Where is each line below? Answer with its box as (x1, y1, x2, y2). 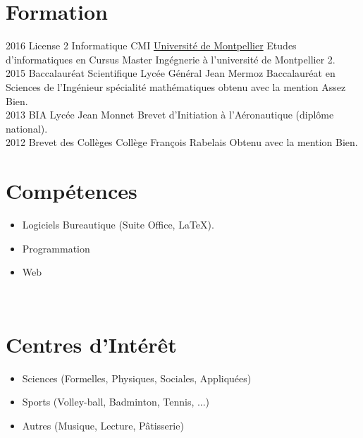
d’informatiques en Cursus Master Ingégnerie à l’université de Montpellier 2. (6, 51, 336, 66)
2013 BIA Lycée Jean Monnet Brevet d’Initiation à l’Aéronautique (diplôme (6, 107, 334, 122)
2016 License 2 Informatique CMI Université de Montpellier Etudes (6, 38, 297, 53)
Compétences (6, 176, 137, 205)
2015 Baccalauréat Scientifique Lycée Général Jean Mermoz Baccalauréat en (6, 66, 336, 80)
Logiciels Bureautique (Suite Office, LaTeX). (22, 217, 214, 231)
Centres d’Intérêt (6, 329, 177, 358)
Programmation (22, 241, 90, 255)
